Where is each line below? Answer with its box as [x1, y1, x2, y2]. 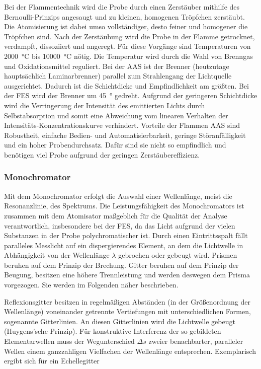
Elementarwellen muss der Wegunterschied [4, 336, 135, 346]
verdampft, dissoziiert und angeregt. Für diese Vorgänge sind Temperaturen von [4, 41, 251, 51]
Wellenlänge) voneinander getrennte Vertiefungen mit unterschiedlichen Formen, [4, 306, 251, 317]
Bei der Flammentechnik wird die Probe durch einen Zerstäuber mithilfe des [4, 2, 240, 12]
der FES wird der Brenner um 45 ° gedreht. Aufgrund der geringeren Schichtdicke [4, 90, 257, 101]
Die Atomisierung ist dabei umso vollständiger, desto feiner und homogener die [4, 21, 248, 32]
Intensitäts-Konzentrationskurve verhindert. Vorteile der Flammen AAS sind [4, 120, 240, 130]
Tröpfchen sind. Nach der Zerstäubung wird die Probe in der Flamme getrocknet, [4, 31, 255, 41]
